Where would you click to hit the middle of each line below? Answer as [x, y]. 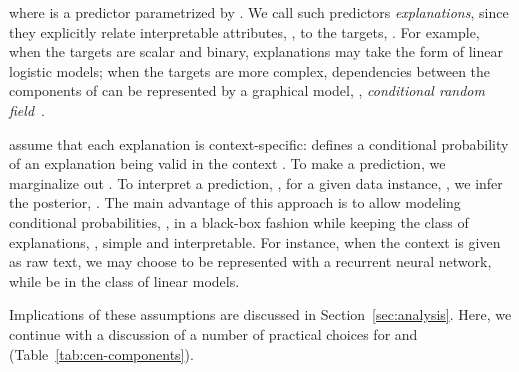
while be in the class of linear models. [124, 280]
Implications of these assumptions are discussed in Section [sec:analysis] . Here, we [260, 314]
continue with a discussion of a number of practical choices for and [213, 333]
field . [27, 109]
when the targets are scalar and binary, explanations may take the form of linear [256, 51]
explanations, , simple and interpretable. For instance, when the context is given [255, 241]
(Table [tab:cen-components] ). [101, 353]
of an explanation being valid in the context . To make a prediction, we [227, 163]
